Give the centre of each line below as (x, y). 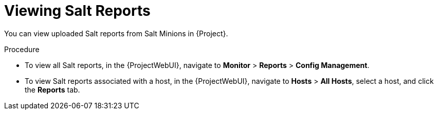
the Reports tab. (52, 89)
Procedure (22, 49)
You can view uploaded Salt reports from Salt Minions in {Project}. (116, 33)
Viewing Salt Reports (77, 11)
